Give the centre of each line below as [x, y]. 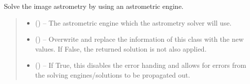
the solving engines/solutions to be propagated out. [113, 74]
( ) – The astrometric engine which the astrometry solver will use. [133, 22]
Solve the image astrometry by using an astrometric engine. [94, 6]
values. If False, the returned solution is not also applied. [121, 48]
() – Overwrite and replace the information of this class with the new [140, 39]
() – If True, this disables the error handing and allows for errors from [141, 65]
